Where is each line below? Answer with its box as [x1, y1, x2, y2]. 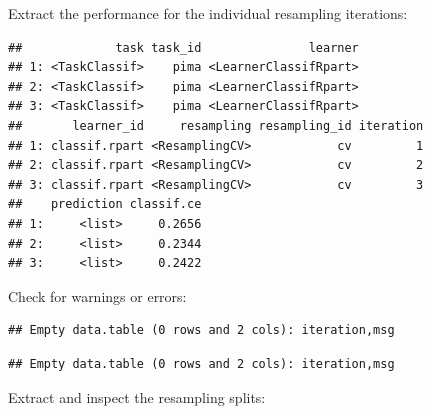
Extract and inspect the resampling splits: [8, 386, 266, 407]
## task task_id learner [8, 40, 359, 55]
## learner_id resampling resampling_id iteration [8, 118, 424, 133]
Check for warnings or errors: [8, 285, 187, 306]
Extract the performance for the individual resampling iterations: [8, 3, 408, 23]
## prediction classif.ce [8, 197, 202, 212]
